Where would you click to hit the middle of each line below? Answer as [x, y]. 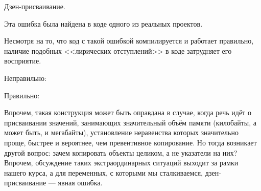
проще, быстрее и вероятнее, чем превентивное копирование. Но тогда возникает [130, 142]
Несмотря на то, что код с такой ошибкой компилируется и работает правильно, [129, 41]
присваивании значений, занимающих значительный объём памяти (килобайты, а [130, 122]
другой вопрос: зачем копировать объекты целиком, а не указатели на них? [121, 152]
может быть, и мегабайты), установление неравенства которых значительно [121, 132]
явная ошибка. [80, 183]
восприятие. [23, 61]
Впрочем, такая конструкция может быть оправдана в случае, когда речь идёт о [128, 112]
